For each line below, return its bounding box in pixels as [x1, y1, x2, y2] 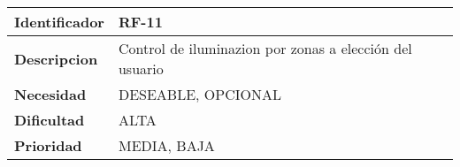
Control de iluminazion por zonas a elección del [118, 38, 412, 58]
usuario [118, 58, 164, 79]
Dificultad [14, 110, 85, 130]
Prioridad [14, 135, 82, 156]
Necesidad [14, 84, 87, 104]
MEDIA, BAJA [118, 135, 215, 156]
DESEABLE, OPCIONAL [118, 84, 281, 104]
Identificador [14, 11, 104, 32]
